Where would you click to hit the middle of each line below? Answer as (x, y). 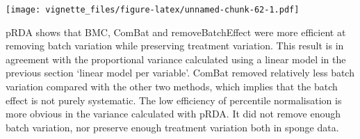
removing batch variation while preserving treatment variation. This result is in (175, 46)
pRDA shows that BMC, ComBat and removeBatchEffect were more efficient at (176, 32)
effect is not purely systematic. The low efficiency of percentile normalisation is (174, 100)
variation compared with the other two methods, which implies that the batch (172, 87)
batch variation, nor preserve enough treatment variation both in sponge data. (172, 127)
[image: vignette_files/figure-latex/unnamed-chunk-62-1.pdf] (153, 10)
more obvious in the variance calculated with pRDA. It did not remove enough (173, 114)
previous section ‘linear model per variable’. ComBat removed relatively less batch (180, 73)
